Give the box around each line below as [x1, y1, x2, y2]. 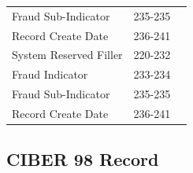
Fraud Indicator [12, 66, 88, 83]
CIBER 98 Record [6, 147, 159, 171]
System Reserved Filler [12, 46, 123, 63]
